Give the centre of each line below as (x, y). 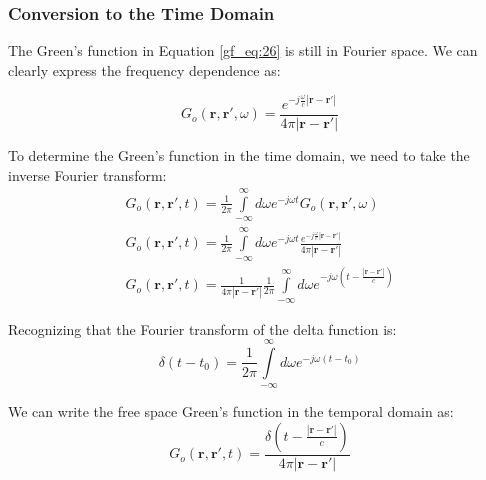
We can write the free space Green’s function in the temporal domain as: (231, 411)
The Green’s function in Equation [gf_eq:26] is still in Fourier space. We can (243, 50)
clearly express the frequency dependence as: (144, 69)
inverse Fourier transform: (87, 174)
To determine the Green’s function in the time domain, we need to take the (239, 154)
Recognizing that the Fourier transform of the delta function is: (202, 328)
